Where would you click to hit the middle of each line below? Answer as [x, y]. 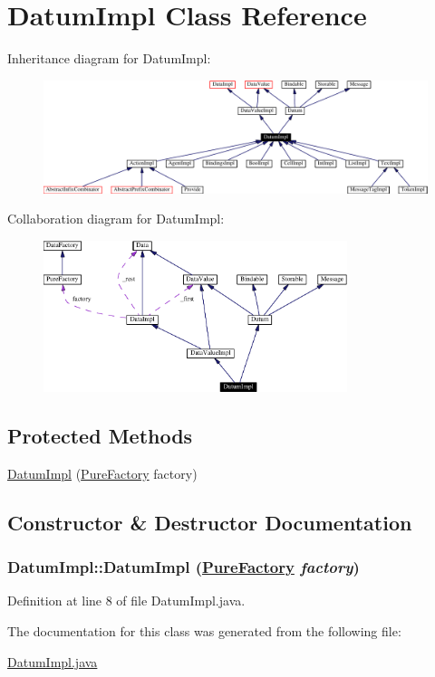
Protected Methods [100, 436]
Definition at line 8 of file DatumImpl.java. [126, 601]
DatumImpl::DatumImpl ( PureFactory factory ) [184, 567]
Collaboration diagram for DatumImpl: [116, 219]
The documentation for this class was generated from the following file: [204, 631]
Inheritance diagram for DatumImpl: [109, 58]
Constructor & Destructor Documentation [210, 522]
